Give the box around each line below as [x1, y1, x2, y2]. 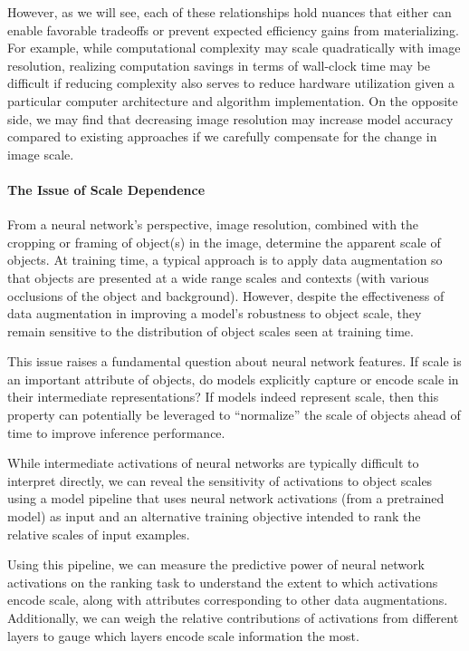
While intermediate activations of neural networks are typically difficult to [7, 453, 419, 472]
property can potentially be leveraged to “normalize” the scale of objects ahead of [7, 405, 461, 424]
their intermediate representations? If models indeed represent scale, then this [7, 387, 439, 406]
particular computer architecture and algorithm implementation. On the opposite [7, 91, 458, 110]
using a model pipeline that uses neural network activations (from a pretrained [7, 489, 445, 508]
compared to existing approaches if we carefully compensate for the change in [7, 127, 437, 146]
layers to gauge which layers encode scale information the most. [7, 626, 359, 645]
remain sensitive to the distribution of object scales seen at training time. [7, 321, 414, 340]
